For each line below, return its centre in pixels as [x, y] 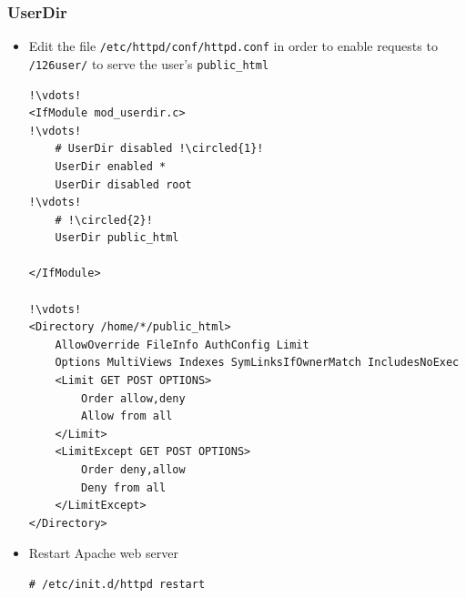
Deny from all [124, 487]
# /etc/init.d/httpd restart [117, 584]
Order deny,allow [133, 470]
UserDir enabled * [111, 166]
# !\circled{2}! [104, 220]
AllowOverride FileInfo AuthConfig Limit [182, 345]
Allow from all [127, 416]
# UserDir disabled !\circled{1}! [159, 149]
